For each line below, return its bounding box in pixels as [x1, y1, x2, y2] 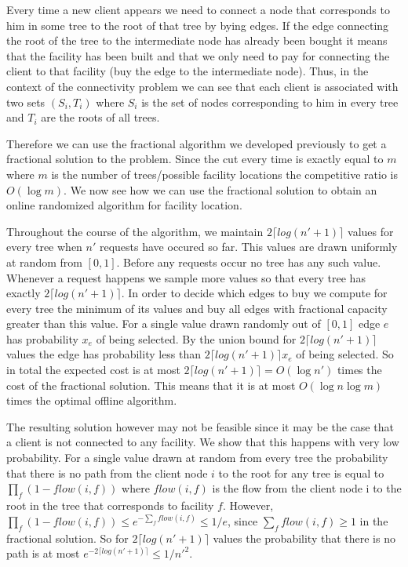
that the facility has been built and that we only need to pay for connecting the [6, 47, 390, 64]
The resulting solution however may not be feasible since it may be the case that [6, 418, 394, 434]
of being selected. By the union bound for [96, 330, 297, 347]
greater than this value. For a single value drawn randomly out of [6, 315, 321, 332]
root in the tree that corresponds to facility [6, 497, 214, 514]
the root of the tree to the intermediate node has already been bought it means [6, 32, 388, 49]
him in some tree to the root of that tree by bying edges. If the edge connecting [6, 16, 389, 33]
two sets [6, 93, 46, 110]
